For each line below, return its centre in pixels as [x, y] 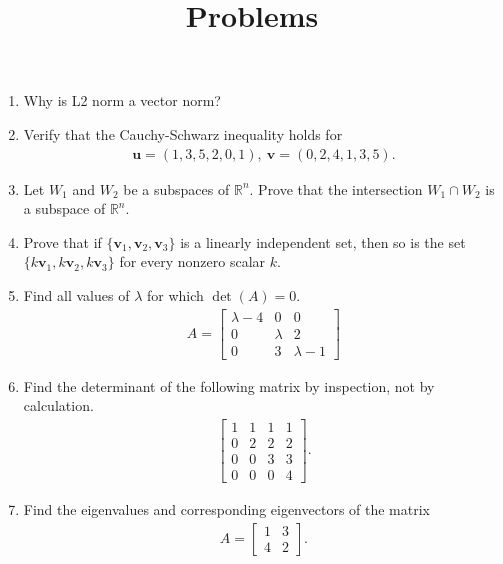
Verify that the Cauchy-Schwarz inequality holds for [183, 133]
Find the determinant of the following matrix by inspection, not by [229, 385]
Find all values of [76, 294]
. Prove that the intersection [336, 188]
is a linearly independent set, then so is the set [323, 241]
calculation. [58, 405]
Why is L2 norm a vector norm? [122, 100]
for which [175, 294]
